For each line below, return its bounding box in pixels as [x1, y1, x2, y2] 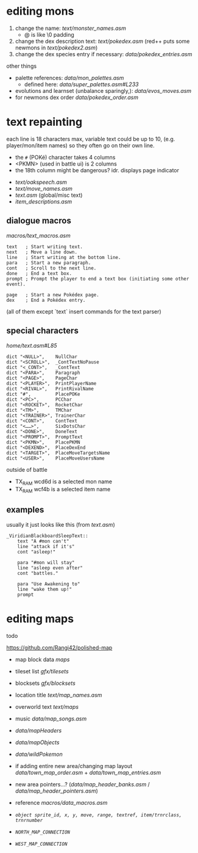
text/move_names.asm [15, 185, 73, 192]
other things [6, 62, 37, 70]
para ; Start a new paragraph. [6, 260, 91, 266]
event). [6, 281, 26, 287]
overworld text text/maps [15, 703, 79, 710]
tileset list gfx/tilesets [15, 667, 69, 675]
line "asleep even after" [17, 565, 83, 571]
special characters [6, 326, 79, 336]
